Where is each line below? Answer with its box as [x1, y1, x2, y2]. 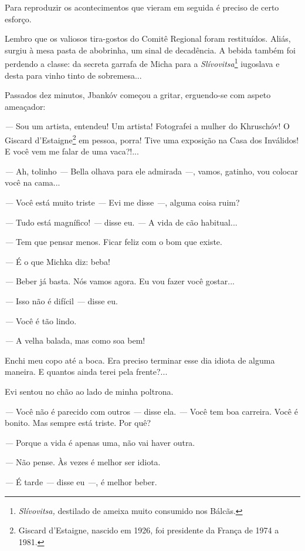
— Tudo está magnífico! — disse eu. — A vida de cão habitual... [5, 216, 238, 228]
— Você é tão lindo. [5, 314, 77, 327]
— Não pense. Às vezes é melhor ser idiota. [5, 456, 161, 468]
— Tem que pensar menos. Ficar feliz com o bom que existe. [5, 236, 222, 248]
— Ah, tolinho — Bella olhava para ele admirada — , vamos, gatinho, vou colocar [5, 164, 298, 177]
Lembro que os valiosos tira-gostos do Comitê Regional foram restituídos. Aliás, [5, 32, 291, 45]
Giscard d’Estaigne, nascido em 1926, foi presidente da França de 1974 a [18, 524, 279, 536]
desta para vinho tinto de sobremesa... [5, 69, 142, 81]
